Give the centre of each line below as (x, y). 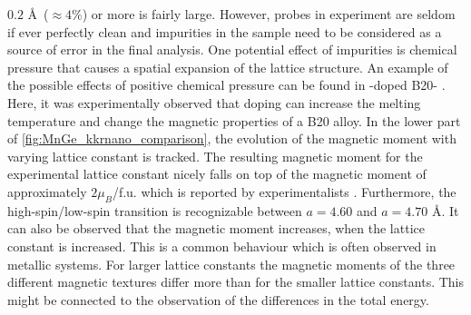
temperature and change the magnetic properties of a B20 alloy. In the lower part (234, 120)
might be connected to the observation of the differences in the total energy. (218, 299)
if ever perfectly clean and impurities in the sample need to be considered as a (225, 31)
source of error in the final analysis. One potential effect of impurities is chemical (232, 49)
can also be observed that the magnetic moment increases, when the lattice (216, 228)
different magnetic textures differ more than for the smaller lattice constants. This (236, 282)
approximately (47, 191)
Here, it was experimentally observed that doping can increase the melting (214, 102)
